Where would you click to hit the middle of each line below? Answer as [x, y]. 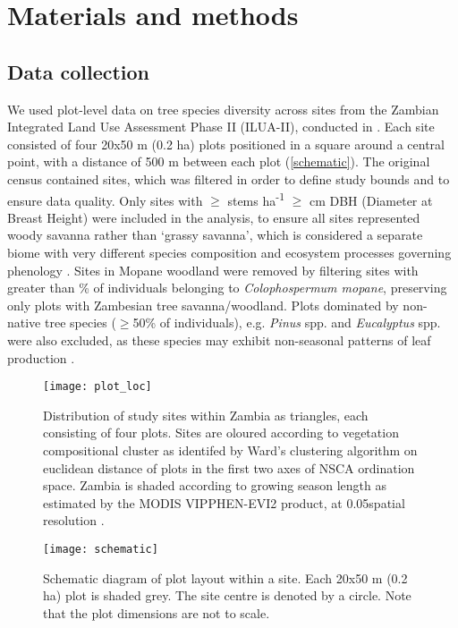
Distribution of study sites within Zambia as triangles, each [206, 415]
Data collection [79, 71]
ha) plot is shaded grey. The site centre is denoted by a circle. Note [227, 595]
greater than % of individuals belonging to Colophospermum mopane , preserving [227, 288]
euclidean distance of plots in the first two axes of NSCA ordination [229, 467]
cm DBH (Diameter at [371, 200]
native [24, 322]
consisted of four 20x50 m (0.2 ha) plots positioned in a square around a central [226, 144]
